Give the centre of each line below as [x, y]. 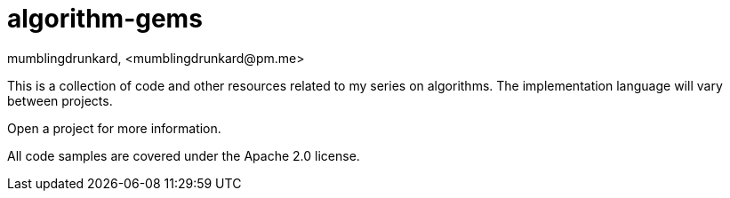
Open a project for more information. [114, 128]
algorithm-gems [105, 19]
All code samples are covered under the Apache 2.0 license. [184, 155]
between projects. [60, 100]
